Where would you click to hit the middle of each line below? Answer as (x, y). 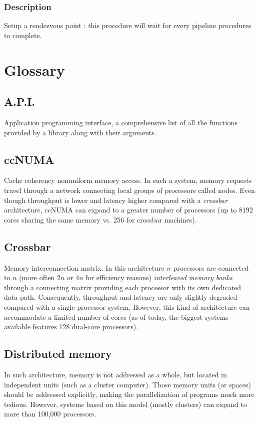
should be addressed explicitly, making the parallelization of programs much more (129, 394)
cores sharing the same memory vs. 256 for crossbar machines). (100, 219)
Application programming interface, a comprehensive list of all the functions (121, 122)
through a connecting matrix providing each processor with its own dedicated (123, 287)
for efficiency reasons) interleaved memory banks (159, 277)
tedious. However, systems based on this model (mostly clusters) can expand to (125, 404)
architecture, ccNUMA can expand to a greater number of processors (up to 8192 (128, 210)
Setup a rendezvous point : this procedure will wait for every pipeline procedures (128, 25)
